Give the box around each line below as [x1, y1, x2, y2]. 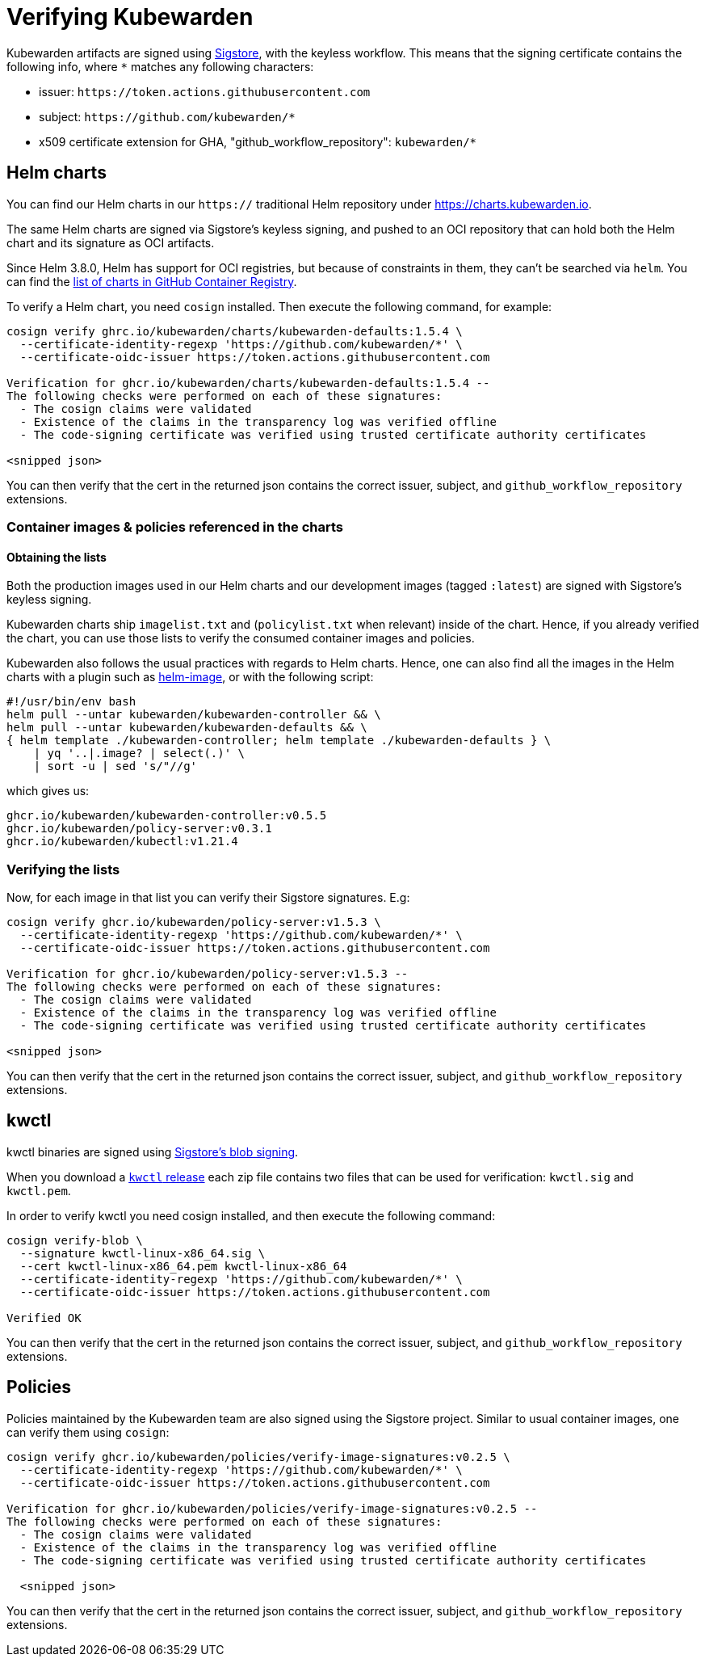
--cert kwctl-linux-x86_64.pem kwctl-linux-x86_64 [19, 1259, 347, 1273]
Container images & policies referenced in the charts [6, 518, 343, 535]
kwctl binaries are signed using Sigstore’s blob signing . [6, 1144, 299, 1159]
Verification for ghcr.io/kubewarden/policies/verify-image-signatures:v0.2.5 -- [6, 1501, 538, 1515]
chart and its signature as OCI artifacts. [6, 235, 215, 250]
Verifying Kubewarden [6, 3, 254, 31]
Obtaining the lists [6, 549, 107, 564]
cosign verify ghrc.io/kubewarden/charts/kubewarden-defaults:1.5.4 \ [6, 324, 463, 338]
